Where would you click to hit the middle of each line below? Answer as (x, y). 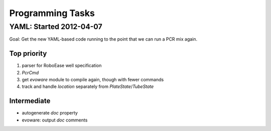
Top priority (28, 53)
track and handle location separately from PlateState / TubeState (88, 87)
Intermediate (30, 101)
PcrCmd (30, 72)
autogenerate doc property (50, 113)
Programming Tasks (52, 13)
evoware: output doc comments (55, 120)
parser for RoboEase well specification (62, 66)
